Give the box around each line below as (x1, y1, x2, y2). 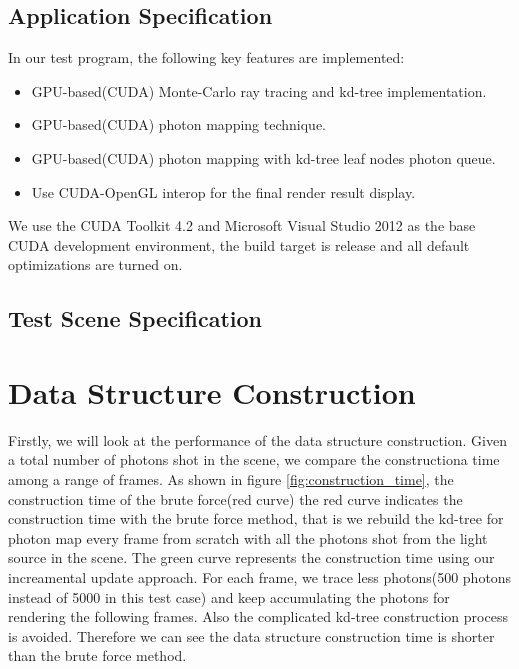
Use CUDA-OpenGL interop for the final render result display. (31, 181, 416, 202)
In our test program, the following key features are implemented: (8, 47, 405, 68)
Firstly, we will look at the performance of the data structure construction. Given (8, 429, 507, 450)
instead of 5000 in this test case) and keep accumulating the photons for (8, 586, 450, 607)
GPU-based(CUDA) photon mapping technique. (31, 114, 327, 135)
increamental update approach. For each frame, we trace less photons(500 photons (8, 567, 512, 588)
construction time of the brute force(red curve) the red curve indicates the (8, 488, 463, 509)
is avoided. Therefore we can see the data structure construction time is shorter (8, 625, 495, 646)
